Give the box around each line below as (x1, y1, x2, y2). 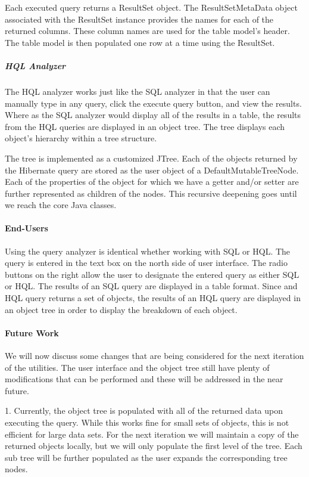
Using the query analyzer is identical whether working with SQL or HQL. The (5, 244, 291, 257)
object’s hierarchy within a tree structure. (5, 132, 157, 144)
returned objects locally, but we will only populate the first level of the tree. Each (5, 439, 302, 452)
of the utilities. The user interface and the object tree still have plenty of (5, 361, 270, 373)
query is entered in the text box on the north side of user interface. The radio (5, 256, 288, 269)
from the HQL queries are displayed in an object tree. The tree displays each (5, 120, 285, 132)
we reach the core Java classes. (5, 199, 117, 211)
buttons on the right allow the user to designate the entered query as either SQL (5, 268, 299, 280)
